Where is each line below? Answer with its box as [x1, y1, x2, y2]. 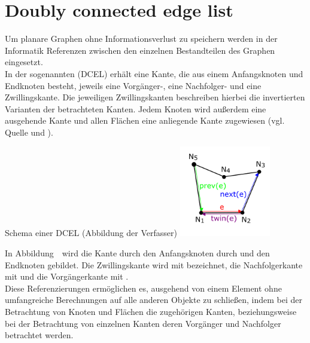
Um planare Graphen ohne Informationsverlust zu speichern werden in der [5, 32, 278, 45]
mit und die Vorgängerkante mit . [5, 270, 129, 283]
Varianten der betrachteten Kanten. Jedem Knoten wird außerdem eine [5, 102, 266, 115]
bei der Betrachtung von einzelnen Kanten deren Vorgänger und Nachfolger [5, 317, 281, 329]
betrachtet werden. [5, 329, 74, 341]
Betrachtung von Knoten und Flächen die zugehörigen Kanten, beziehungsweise [5, 305, 297, 318]
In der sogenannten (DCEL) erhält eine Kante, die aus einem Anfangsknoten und [5, 67, 303, 79]
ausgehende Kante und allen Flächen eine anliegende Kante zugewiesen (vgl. [5, 114, 285, 127]
